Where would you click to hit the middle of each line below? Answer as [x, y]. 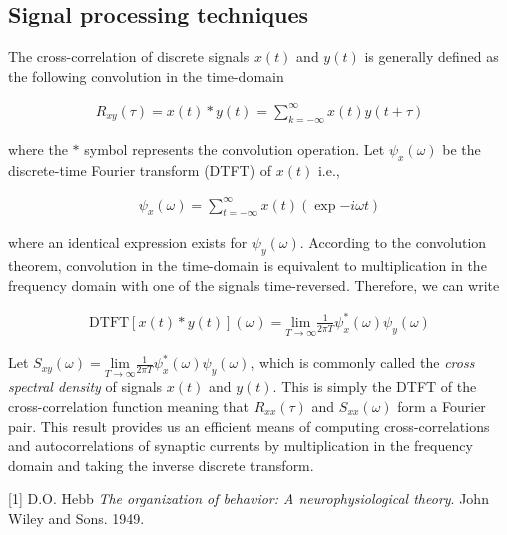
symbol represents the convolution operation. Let [234, 148]
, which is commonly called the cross [362, 362]
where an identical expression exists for [128, 242]
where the [38, 148]
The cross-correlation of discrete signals [129, 56]
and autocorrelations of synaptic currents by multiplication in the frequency [240, 445]
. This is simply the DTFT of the [374, 386]
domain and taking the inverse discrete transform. [161, 464]
